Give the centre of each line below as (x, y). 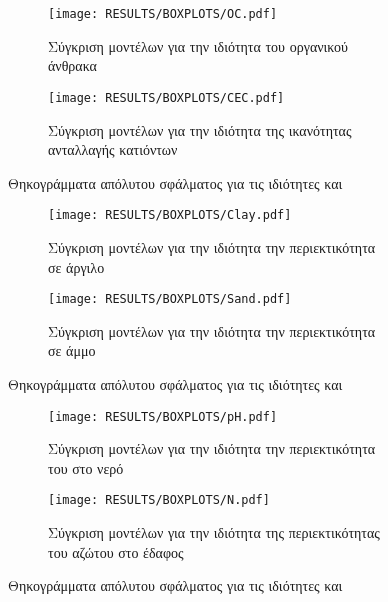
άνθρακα (72, 65)
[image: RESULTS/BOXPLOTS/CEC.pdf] (166, 97)
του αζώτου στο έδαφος (116, 551)
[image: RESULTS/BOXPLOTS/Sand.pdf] (170, 299)
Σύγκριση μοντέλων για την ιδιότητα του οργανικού (198, 45)
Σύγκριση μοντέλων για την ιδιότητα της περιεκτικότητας (214, 532)
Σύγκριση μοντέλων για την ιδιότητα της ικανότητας (200, 129)
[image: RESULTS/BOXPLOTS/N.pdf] (159, 500)
